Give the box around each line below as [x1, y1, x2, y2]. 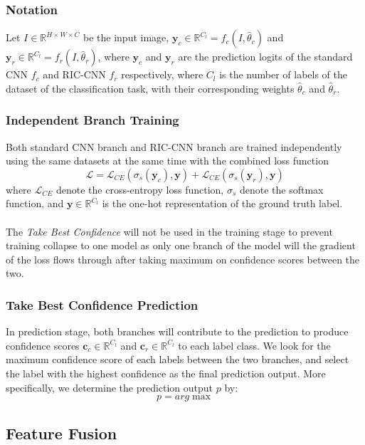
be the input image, [83, 30, 169, 45]
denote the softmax [239, 182, 324, 197]
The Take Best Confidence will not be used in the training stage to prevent [6, 224, 333, 239]
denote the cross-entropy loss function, [55, 182, 224, 197]
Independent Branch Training [6, 111, 179, 129]
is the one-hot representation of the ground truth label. [102, 196, 343, 211]
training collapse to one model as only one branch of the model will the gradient [6, 238, 356, 253]
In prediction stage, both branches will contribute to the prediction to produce [6, 324, 349, 339]
